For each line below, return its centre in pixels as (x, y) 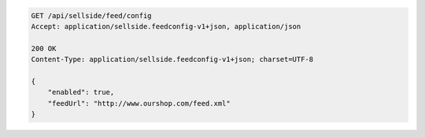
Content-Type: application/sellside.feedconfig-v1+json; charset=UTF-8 (172, 60)
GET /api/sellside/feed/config (92, 15)
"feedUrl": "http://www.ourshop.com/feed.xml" (139, 103)
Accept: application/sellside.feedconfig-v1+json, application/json (166, 26)
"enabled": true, (81, 93)
